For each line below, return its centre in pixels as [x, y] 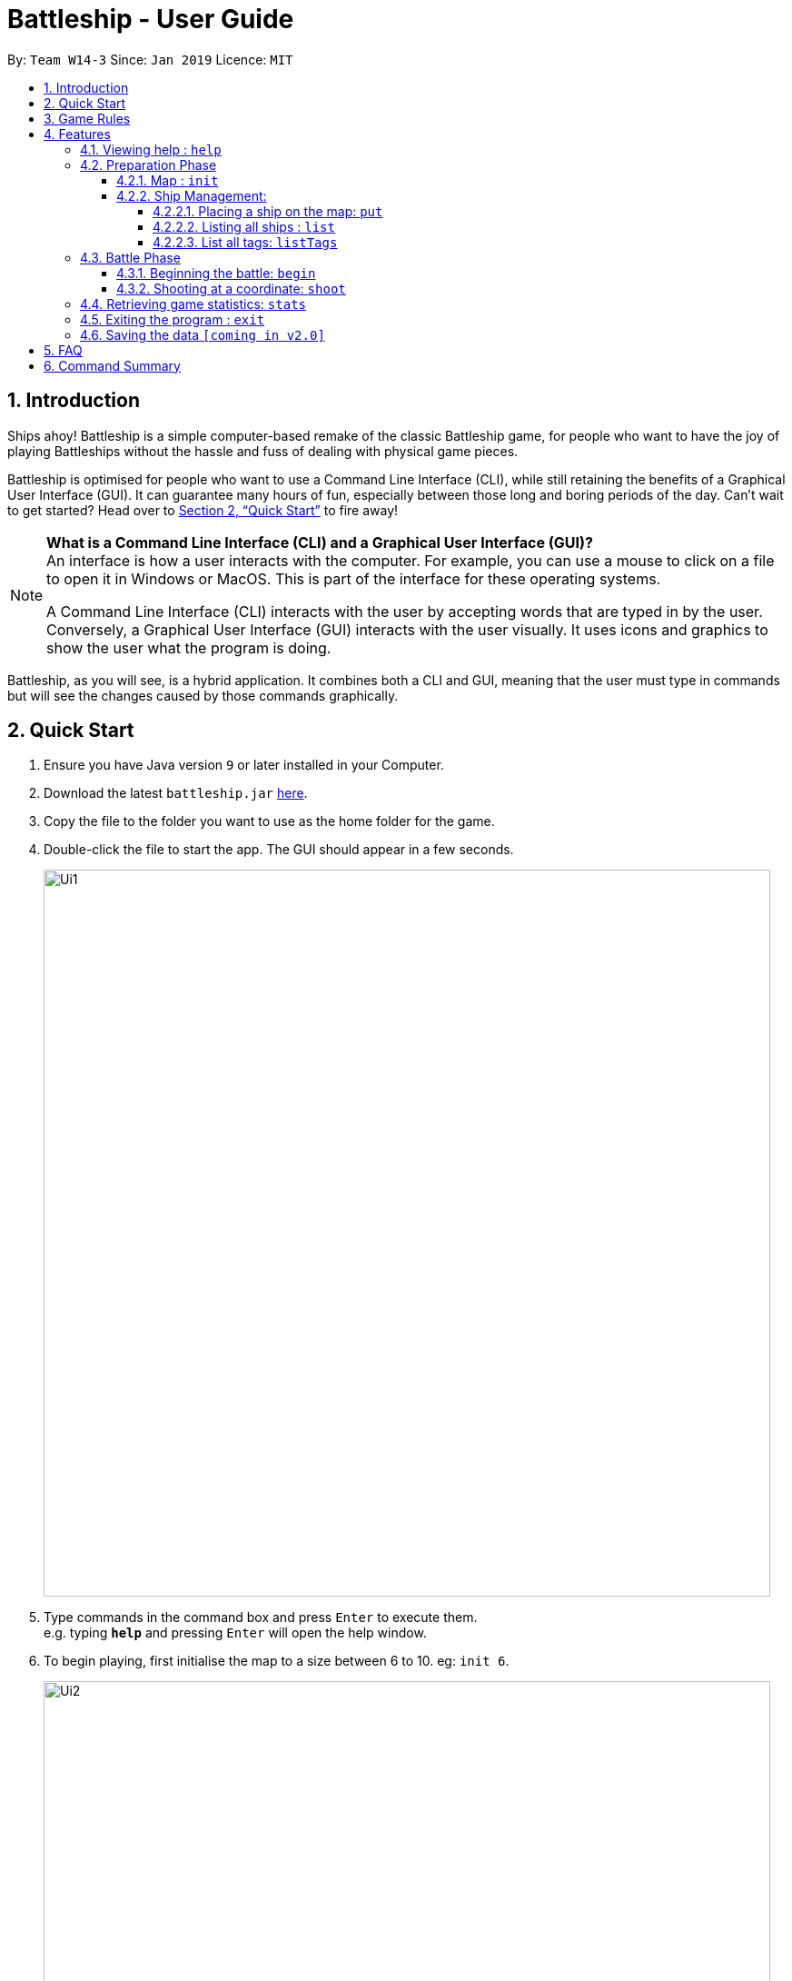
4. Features [77, 134]
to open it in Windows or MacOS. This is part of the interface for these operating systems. [354, 578]
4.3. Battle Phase [130, 257]
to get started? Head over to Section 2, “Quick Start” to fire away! [203, 510]
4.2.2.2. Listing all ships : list [244, 226]
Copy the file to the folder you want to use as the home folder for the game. [269, 821]
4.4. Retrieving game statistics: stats [193, 304]
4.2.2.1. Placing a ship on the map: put [268, 211]
